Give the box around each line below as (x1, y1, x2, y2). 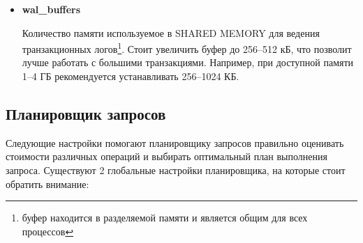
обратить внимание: (6, 176, 89, 191)
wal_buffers (22, 2, 81, 16)
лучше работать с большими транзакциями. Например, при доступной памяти (22, 55, 354, 70)
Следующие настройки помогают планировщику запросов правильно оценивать (6, 135, 344, 150)
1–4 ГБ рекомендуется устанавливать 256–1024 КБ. (22, 69, 239, 84)
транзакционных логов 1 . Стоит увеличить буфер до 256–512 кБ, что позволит (22, 40, 352, 56)
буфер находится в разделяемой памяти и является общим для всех (22, 210, 308, 225)
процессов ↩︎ (22, 224, 74, 238)
